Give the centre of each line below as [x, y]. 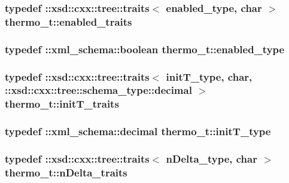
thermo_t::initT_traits [62, 104]
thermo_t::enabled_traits [69, 21]
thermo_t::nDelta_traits [66, 172]
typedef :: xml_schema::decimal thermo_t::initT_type [138, 131]
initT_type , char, [209, 76]
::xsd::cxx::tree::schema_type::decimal [98, 90]
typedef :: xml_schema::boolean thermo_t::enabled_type [145, 49]
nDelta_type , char [212, 159]
